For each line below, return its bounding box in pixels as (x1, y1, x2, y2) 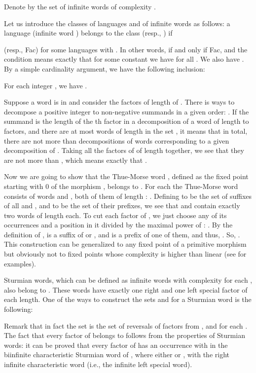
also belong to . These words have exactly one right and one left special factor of (4, 284, 248, 295)
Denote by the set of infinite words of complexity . (4, 1, 156, 11)
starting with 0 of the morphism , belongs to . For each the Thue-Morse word (4, 181, 238, 191)
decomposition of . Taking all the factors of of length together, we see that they (4, 145, 244, 155)
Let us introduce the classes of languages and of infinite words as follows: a (4, 18, 230, 28)
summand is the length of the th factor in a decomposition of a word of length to (4, 116, 249, 126)
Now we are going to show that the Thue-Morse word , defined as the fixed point (4, 171, 249, 182)
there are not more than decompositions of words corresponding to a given (4, 135, 229, 146)
